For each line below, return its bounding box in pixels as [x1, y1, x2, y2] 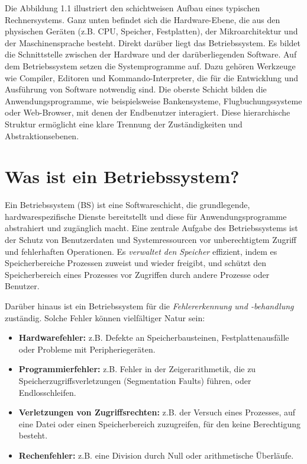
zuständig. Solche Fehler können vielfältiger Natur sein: [5, 311, 205, 324]
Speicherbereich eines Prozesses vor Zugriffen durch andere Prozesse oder [5, 268, 270, 280]
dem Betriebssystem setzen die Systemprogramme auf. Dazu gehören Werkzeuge [5, 59, 296, 72]
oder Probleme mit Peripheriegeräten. [18, 343, 156, 355]
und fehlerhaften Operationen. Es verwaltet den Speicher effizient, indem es [5, 245, 277, 257]
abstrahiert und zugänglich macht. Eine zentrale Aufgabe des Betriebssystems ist [5, 222, 298, 234]
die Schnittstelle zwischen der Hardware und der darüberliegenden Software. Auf [5, 48, 297, 60]
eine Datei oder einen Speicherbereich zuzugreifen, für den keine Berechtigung [18, 417, 301, 430]
